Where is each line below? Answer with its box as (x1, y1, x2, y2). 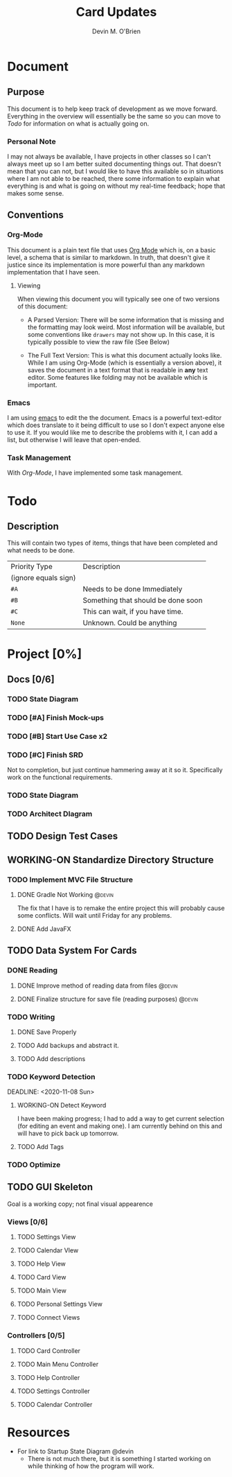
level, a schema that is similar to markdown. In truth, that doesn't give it (7, 253, 211, 261)
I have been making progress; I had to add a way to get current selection (17, 1115, 225, 1123)
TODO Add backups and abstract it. (17, 1041, 119, 1049)
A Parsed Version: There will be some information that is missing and (27, 315, 224, 324)
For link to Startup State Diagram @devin (17, 1447, 134, 1456)
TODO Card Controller (17, 1346, 81, 1355)
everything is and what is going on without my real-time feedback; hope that (7, 182, 226, 191)
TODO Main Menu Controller (17, 1360, 99, 1368)
